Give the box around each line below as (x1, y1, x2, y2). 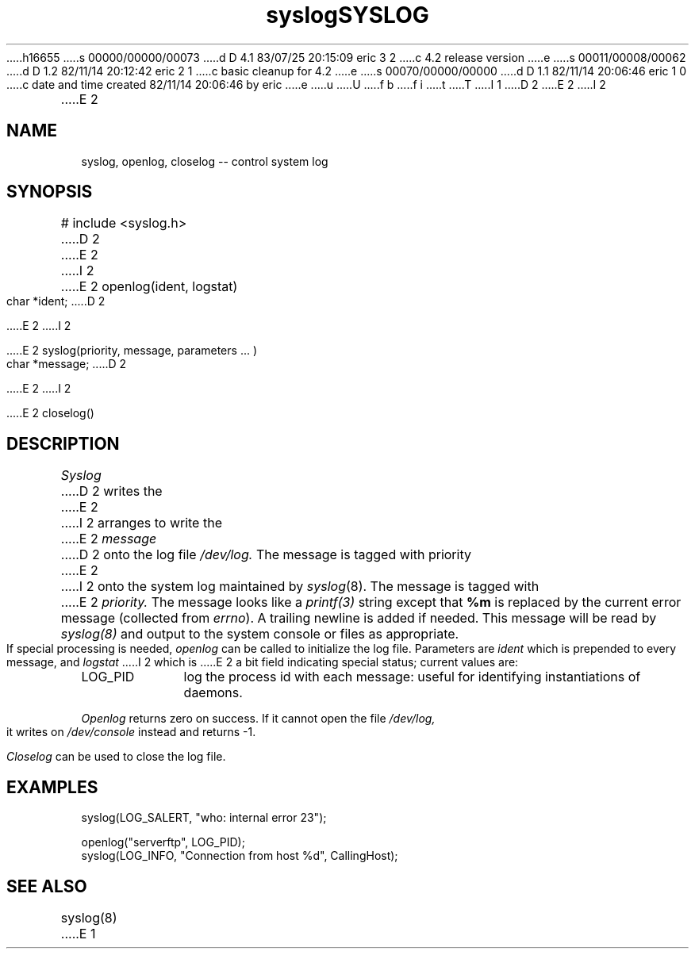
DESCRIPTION (6, 433, 120, 454)
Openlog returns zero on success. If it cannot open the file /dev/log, (81, 711, 436, 726)
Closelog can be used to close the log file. (6, 750, 226, 764)
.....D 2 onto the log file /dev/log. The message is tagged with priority (60, 547, 471, 563)
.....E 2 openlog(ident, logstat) (60, 278, 238, 295)
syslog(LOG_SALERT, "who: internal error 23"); (81, 811, 327, 825)
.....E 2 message (60, 531, 157, 547)
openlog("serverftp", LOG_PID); (81, 835, 245, 850)
